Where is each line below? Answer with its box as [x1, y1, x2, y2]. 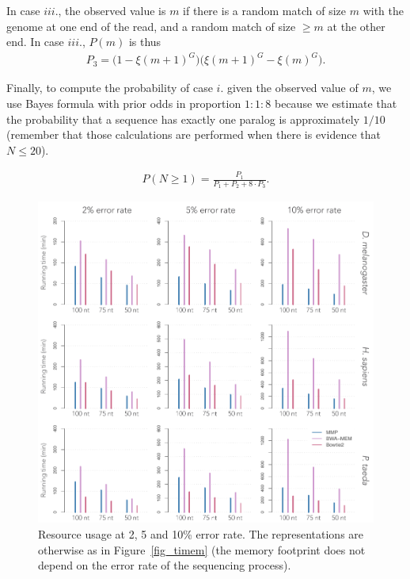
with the [363, 2, 404, 18]
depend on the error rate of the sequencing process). [38, 557, 291, 573]
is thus [128, 33, 161, 50]
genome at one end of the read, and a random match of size [6, 17, 296, 34]
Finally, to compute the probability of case [6, 79, 213, 96]
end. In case [6, 33, 64, 50]
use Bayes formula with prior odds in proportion [6, 94, 241, 111]
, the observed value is [58, 2, 166, 18]
